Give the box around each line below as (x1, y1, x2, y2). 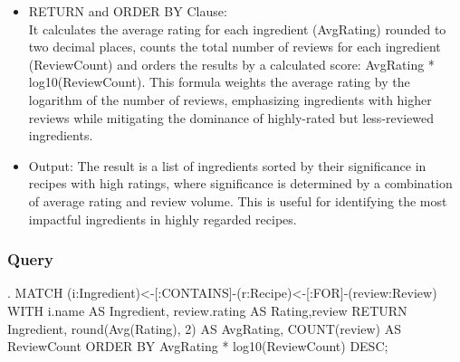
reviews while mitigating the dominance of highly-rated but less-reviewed (28, 108, 434, 127)
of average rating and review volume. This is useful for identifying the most (28, 191, 447, 210)
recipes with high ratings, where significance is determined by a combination (28, 174, 453, 193)
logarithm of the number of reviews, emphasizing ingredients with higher (28, 90, 432, 109)
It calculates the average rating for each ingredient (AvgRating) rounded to (28, 19, 446, 38)
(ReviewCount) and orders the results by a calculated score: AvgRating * (28, 54, 435, 73)
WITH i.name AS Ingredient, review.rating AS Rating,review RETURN (7, 300, 407, 319)
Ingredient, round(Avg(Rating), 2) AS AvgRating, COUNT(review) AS (7, 319, 401, 338)
